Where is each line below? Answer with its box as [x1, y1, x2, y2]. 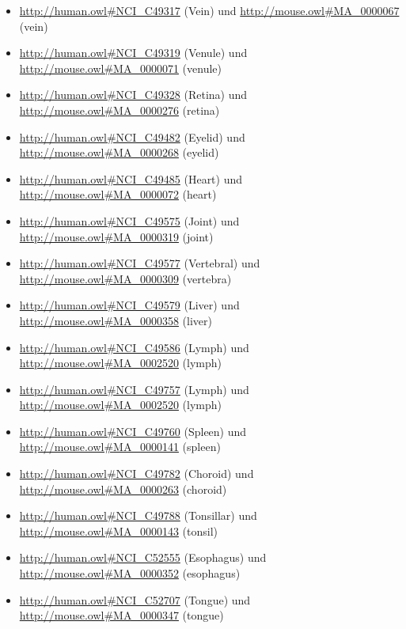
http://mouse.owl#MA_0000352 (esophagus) [19, 565, 241, 582]
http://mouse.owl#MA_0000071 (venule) [19, 59, 222, 76]
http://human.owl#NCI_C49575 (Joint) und [19, 212, 240, 229]
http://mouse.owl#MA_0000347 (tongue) [19, 607, 224, 623]
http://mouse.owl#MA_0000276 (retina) [19, 101, 220, 118]
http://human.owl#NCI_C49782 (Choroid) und [19, 465, 254, 482]
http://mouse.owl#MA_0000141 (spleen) [19, 438, 221, 455]
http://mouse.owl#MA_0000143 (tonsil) [19, 522, 218, 539]
